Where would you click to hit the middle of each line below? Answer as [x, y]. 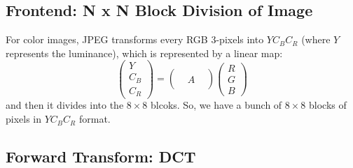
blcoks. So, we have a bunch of [216, 105]
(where [316, 39]
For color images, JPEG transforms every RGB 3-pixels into [135, 39]
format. [95, 119]
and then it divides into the [65, 105]
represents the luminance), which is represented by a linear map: [144, 53]
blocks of [328, 105]
